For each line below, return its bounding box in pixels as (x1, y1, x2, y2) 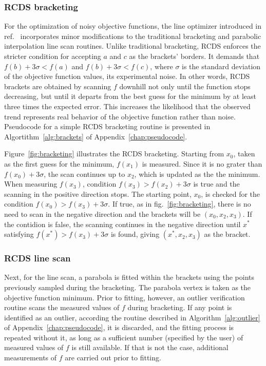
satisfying (4, 229, 34, 239)
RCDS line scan (4, 252, 71, 265)
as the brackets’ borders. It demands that (129, 51, 260, 61)
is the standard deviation (182, 60, 261, 71)
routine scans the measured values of (4, 302, 120, 313)
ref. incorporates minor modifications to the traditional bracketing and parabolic (4, 30, 261, 41)
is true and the (193, 178, 240, 189)
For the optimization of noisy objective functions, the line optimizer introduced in (4, 21, 262, 31)
